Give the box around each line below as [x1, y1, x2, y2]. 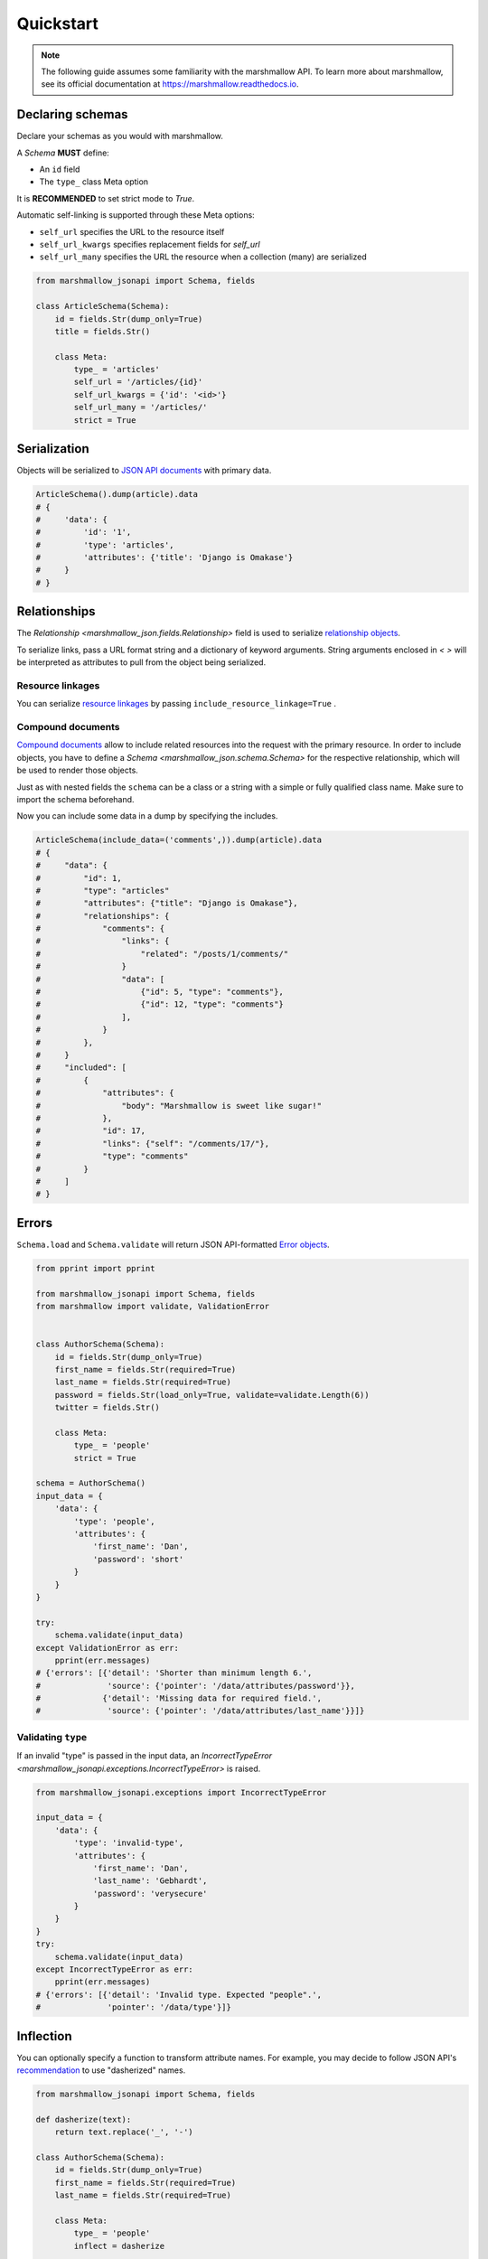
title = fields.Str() [54, 326, 151, 336]
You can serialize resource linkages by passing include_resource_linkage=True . [16, 698, 337, 709]
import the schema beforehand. [16, 793, 135, 804]
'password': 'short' [92, 1554, 184, 1564]
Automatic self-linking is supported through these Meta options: [16, 210, 255, 220]
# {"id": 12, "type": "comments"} [35, 999, 284, 1009]
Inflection [16, 2029, 72, 2044]
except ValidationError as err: [35, 1643, 180, 1653]
